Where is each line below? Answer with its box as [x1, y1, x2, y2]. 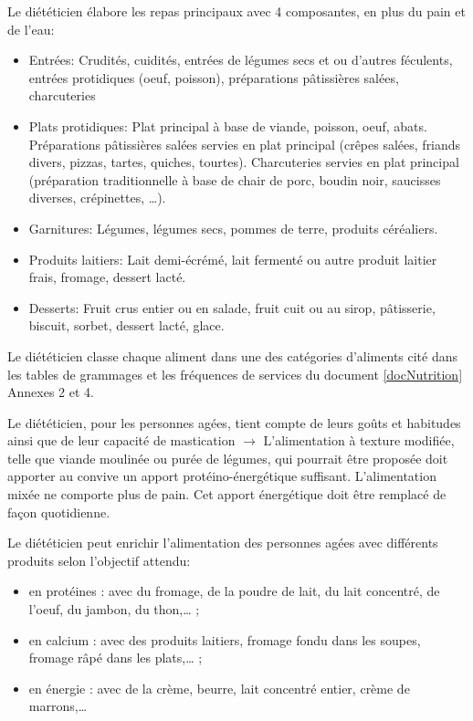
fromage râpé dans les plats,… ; [28, 648, 203, 667]
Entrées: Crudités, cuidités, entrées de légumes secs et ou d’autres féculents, [28, 50, 453, 69]
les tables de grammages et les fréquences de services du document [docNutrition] [7, 364, 463, 383]
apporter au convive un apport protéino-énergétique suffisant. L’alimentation [7, 466, 436, 486]
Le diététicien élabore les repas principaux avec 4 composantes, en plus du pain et [7, 2, 466, 20]
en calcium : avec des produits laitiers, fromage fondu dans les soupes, [28, 630, 421, 649]
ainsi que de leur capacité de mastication [7, 431, 236, 450]
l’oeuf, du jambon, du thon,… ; [28, 600, 200, 619]
